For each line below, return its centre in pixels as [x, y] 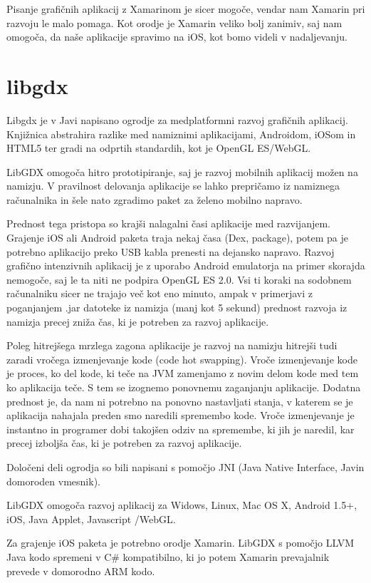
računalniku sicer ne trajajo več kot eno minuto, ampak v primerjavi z [160, 293]
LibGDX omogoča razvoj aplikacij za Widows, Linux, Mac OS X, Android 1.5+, [182, 505]
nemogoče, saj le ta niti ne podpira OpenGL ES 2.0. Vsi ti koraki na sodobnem [179, 279]
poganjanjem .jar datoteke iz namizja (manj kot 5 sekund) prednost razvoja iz [177, 308]
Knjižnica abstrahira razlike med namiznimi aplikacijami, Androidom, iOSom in [181, 134]
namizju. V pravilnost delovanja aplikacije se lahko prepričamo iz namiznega [173, 186]
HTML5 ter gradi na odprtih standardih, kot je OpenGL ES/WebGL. [159, 148]
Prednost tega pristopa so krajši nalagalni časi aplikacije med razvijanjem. [168, 223]
